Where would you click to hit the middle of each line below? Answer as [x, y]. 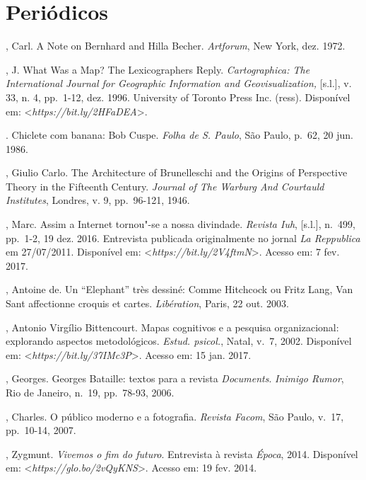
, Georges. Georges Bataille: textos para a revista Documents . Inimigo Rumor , [175, 378]
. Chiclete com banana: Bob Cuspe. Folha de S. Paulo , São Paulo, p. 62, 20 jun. [179, 135]
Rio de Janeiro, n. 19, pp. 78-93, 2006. [90, 392]
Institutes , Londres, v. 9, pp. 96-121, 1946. [98, 200]
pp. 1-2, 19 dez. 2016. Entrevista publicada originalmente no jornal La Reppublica [183, 238]
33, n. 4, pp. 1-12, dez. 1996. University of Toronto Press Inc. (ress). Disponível [178, 97]
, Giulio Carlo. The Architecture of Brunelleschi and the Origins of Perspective [177, 172]
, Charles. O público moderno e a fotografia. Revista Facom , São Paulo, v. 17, [175, 416]
